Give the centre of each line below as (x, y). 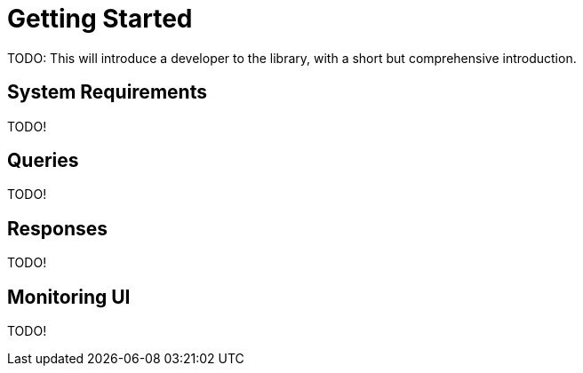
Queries (43, 161)
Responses (58, 228)
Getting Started (100, 19)
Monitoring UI (69, 297)
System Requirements (107, 92)
